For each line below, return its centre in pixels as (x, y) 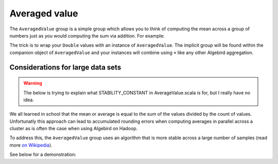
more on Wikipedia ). (31, 145)
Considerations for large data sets (65, 67)
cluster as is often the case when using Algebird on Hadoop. (74, 129)
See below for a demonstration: (43, 155)
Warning (33, 83)
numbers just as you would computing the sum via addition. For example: (87, 35)
